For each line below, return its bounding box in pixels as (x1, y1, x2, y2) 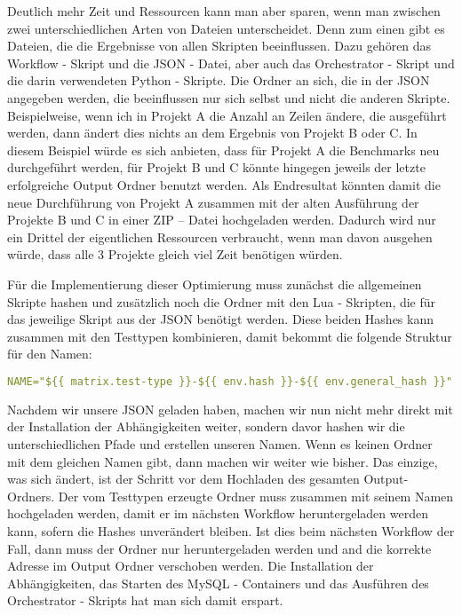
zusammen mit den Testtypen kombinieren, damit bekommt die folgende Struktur (7, 327, 452, 345)
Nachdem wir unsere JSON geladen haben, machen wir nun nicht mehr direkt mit (7, 399, 453, 418)
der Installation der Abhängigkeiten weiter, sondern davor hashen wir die (7, 417, 405, 436)
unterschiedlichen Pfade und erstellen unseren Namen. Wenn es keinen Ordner (7, 434, 433, 453)
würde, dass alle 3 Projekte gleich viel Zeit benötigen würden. (7, 245, 343, 264)
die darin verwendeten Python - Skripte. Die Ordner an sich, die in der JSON (7, 71, 430, 90)
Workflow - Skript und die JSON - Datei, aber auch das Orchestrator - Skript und (7, 53, 455, 72)
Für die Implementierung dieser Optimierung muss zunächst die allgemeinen (7, 274, 422, 293)
